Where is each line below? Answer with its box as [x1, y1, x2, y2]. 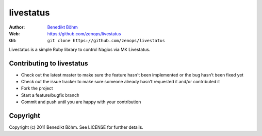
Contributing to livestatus [9, 59, 88, 67]
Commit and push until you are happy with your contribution [21, 99, 141, 105]
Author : [9, 24, 25, 30]
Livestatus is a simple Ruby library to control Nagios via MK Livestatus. [9, 46, 150, 52]
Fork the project [21, 85, 53, 91]
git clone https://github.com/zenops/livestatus [47, 38, 165, 44]
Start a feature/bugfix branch [21, 92, 80, 98]
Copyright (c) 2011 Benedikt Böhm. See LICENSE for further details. [9, 124, 143, 130]
